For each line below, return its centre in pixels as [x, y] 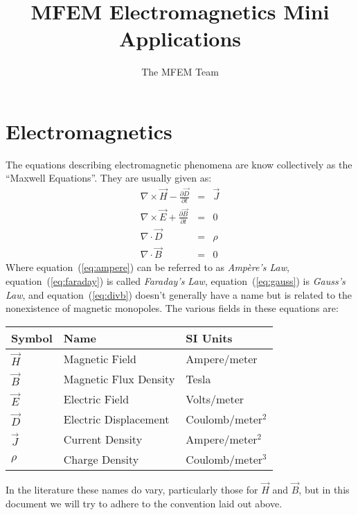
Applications [180, 38]
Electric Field [96, 399]
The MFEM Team [180, 72]
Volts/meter [215, 399]
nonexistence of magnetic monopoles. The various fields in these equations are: [172, 308]
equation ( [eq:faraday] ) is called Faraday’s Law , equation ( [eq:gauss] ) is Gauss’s [176, 280]
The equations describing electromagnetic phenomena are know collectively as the [179, 164]
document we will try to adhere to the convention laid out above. [144, 503]
